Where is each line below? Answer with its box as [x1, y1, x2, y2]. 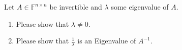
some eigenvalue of [111, 2, 169, 12]
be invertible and [49, 2, 102, 12]
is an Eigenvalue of [77, 35, 136, 46]
